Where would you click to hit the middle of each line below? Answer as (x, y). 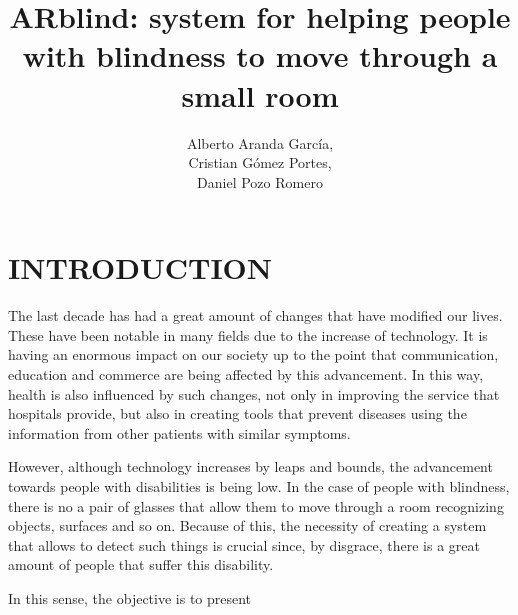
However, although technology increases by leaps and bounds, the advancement (250, 466)
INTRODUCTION (140, 267)
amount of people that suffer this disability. (141, 564)
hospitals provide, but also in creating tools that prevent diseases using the (237, 413)
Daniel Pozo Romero (260, 181)
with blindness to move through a (260, 55)
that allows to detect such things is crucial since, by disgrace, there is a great (244, 544)
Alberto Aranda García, (260, 142)
